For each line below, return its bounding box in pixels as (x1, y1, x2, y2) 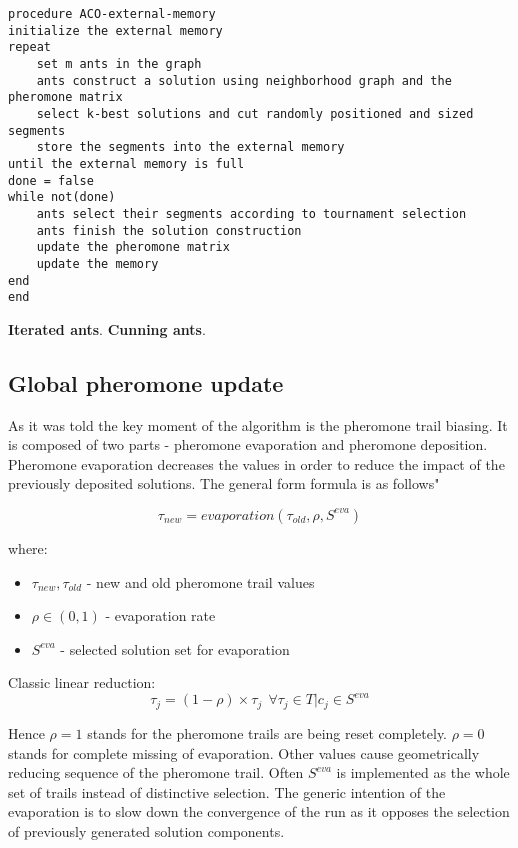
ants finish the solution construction (36, 223, 302, 238)
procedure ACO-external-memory (8, 7, 216, 21)
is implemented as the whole (336, 762, 510, 783)
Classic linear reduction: (8, 672, 156, 693)
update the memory (36, 256, 159, 271)
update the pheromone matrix (36, 240, 230, 255)
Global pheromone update (8, 367, 284, 398)
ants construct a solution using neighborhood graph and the (36, 73, 452, 88)
